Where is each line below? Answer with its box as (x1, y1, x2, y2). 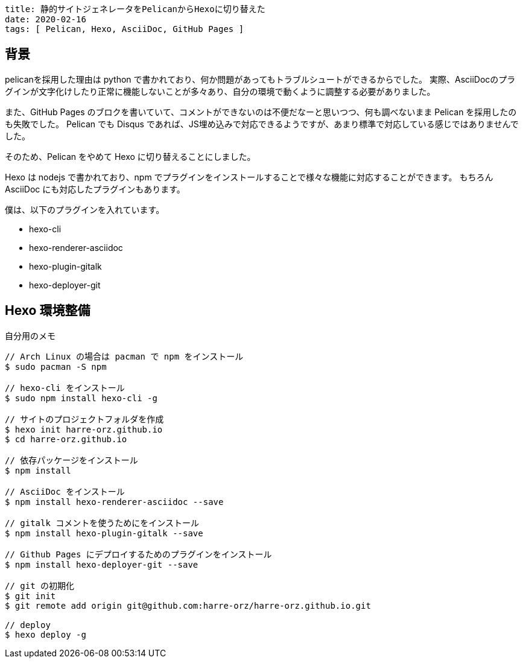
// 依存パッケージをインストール (5, 455, 138, 465)
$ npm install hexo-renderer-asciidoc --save (5, 496, 224, 507)
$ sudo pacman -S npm (5, 361, 107, 372)
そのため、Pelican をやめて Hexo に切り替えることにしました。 (5, 151, 256, 162)
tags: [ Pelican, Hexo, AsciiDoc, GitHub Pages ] (5, 24, 244, 34)
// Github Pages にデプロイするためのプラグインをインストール (5, 549, 272, 559)
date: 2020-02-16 (5, 14, 86, 24)
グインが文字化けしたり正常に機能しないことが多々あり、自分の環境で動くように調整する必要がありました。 (5, 86, 436, 97)
